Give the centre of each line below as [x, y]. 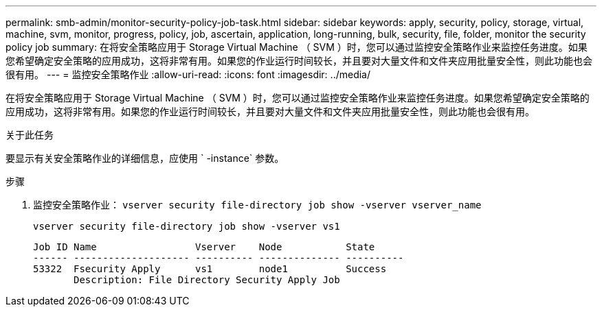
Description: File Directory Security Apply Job [207, 280]
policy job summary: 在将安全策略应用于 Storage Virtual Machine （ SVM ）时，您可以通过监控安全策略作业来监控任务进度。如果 [297, 47]
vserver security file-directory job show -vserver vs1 [187, 226]
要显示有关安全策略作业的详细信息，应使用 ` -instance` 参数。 [145, 158]
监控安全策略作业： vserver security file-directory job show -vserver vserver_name [257, 205]
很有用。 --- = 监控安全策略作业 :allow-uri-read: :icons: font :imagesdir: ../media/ [188, 74]
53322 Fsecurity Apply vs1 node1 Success [210, 269]
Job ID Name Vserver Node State [204, 247]
